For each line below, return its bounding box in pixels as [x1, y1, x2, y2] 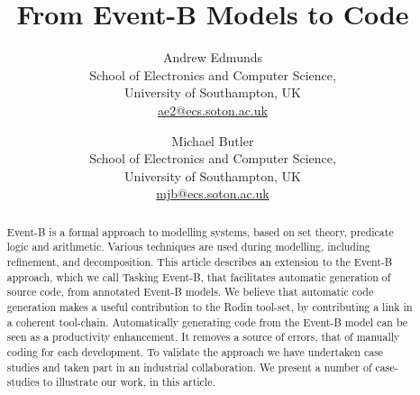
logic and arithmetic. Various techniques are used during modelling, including [6, 239, 370, 254]
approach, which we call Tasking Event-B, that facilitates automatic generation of [6, 269, 391, 284]
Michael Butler [171, 131, 254, 150]
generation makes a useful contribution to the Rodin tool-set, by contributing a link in [6, 299, 413, 314]
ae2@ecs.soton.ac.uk [158, 100, 268, 119]
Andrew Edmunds [163, 48, 262, 67]
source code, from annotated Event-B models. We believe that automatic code [6, 284, 374, 299]
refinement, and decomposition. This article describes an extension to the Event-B [6, 253, 393, 269]
